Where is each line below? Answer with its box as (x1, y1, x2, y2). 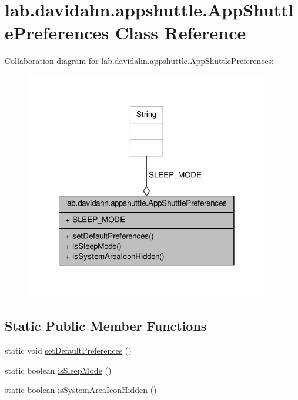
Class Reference (115, 21, 246, 45)
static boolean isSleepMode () (5, 364, 112, 376)
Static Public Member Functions (5, 317, 207, 335)
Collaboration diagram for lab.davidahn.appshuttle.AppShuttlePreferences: (5, 55, 274, 67)
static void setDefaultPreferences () (5, 344, 132, 357)
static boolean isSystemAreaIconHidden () (5, 384, 157, 396)
